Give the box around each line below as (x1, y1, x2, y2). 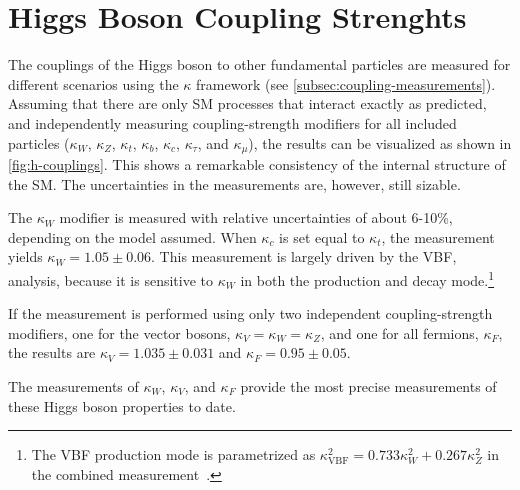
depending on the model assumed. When (8, 226, 257, 247)
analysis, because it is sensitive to (8, 269, 213, 290)
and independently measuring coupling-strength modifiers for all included (8, 112, 457, 133)
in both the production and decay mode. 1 (240, 266, 495, 290)
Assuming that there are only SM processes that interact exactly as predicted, (8, 93, 487, 114)
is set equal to (279, 226, 365, 247)
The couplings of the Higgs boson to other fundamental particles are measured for (8, 54, 511, 75)
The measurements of (8, 375, 139, 396)
